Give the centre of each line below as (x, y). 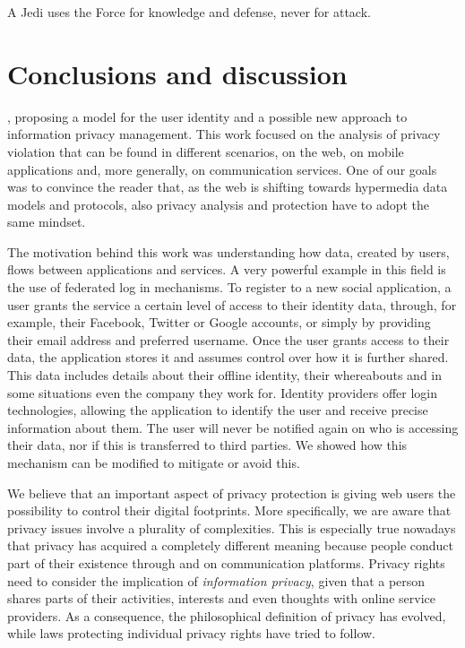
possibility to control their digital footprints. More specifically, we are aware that (229, 510)
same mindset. (47, 222)
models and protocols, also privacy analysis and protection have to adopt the (219, 204)
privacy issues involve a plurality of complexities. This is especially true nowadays (232, 527)
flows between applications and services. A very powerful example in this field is (227, 269)
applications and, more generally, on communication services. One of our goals (222, 169)
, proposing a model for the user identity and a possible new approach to (207, 116)
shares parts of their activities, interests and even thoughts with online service (221, 598)
